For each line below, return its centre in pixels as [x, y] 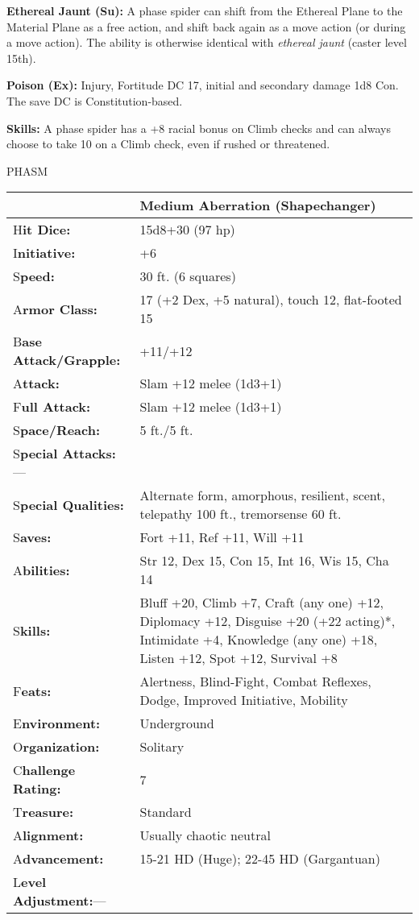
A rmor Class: [55, 309]
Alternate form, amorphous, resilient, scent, [262, 495]
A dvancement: [58, 859]
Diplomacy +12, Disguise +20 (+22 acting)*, [268, 621]
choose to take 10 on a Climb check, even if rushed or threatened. [168, 144]
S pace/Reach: [57, 430]
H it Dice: [42, 230]
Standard [166, 812]
